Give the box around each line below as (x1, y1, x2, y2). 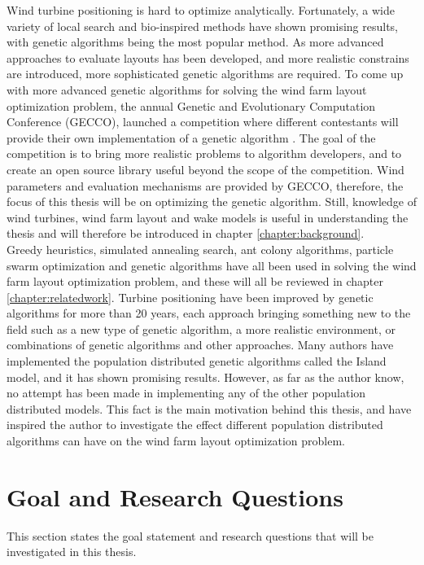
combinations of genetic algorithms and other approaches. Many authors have (7, 336, 394, 353)
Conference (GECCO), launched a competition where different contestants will (7, 113, 399, 130)
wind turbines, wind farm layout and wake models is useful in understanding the (7, 208, 409, 226)
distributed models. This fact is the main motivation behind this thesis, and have (7, 400, 412, 417)
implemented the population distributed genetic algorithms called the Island (7, 353, 387, 370)
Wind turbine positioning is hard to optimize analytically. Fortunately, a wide (7, 2, 395, 18)
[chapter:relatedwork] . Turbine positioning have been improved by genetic (7, 288, 374, 305)
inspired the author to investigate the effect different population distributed (7, 416, 383, 433)
